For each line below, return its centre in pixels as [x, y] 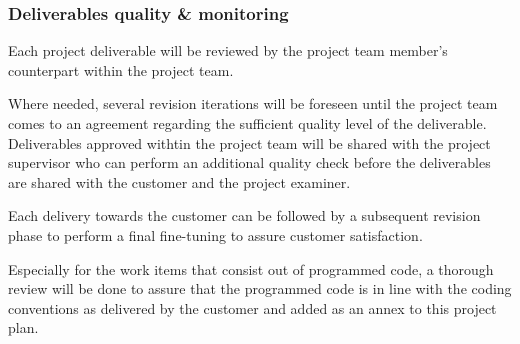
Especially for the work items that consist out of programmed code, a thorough [251, 268]
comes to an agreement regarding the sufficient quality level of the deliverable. [247, 123]
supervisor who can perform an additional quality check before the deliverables [249, 162]
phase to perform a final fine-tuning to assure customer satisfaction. [215, 234]
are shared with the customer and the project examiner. [179, 181]
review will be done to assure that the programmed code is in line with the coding [260, 288]
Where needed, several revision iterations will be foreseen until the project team [253, 103]
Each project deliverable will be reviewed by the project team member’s [228, 50]
